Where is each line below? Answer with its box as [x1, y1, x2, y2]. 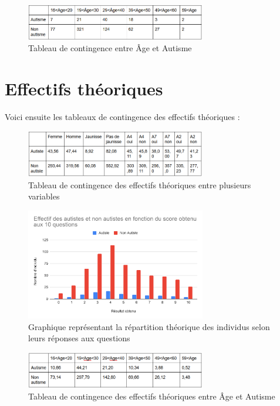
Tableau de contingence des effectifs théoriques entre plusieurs [28, 178, 251, 191]
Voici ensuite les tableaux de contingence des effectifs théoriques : [5, 111, 240, 123]
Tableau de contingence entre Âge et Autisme [28, 42, 192, 54]
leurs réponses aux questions [28, 332, 130, 344]
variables [28, 190, 60, 202]
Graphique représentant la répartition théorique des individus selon [28, 320, 270, 332]
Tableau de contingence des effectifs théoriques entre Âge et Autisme [28, 390, 275, 402]
